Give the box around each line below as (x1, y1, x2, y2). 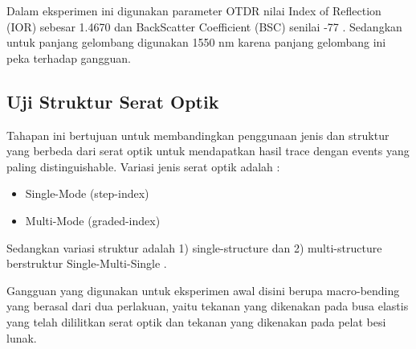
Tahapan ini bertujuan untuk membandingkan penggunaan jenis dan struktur (6, 126, 389, 143)
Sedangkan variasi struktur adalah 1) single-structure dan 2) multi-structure (6, 239, 382, 256)
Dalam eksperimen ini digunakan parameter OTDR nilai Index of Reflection (6, 2, 381, 18)
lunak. (6, 329, 37, 346)
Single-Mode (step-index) (25, 185, 149, 202)
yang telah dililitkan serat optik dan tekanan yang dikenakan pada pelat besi (6, 313, 386, 330)
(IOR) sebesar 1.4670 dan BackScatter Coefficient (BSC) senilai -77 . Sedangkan (6, 18, 402, 35)
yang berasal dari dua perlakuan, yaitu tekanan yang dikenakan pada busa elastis (6, 298, 409, 314)
